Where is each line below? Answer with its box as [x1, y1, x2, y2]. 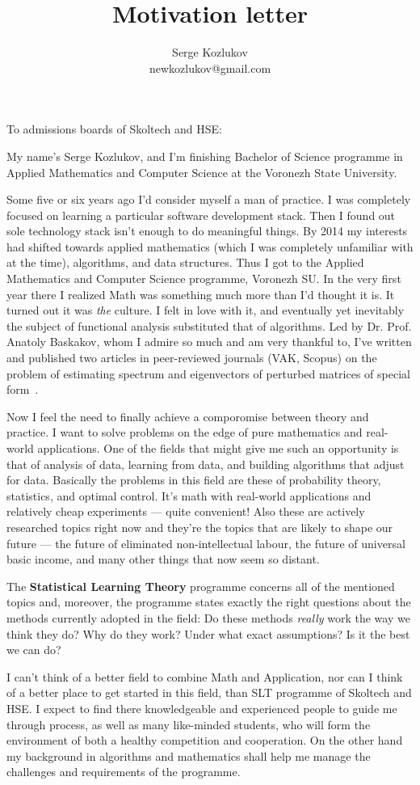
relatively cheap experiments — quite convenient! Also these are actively [6, 503, 365, 520]
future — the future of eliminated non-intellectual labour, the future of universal [6, 534, 405, 551]
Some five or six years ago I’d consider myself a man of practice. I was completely [6, 191, 411, 208]
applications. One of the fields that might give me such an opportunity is [37, 440, 399, 456]
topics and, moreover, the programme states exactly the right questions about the [6, 593, 411, 610]
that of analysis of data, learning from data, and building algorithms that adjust [6, 455, 405, 472]
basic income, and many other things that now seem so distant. [6, 551, 320, 568]
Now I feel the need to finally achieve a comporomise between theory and [6, 407, 369, 424]
